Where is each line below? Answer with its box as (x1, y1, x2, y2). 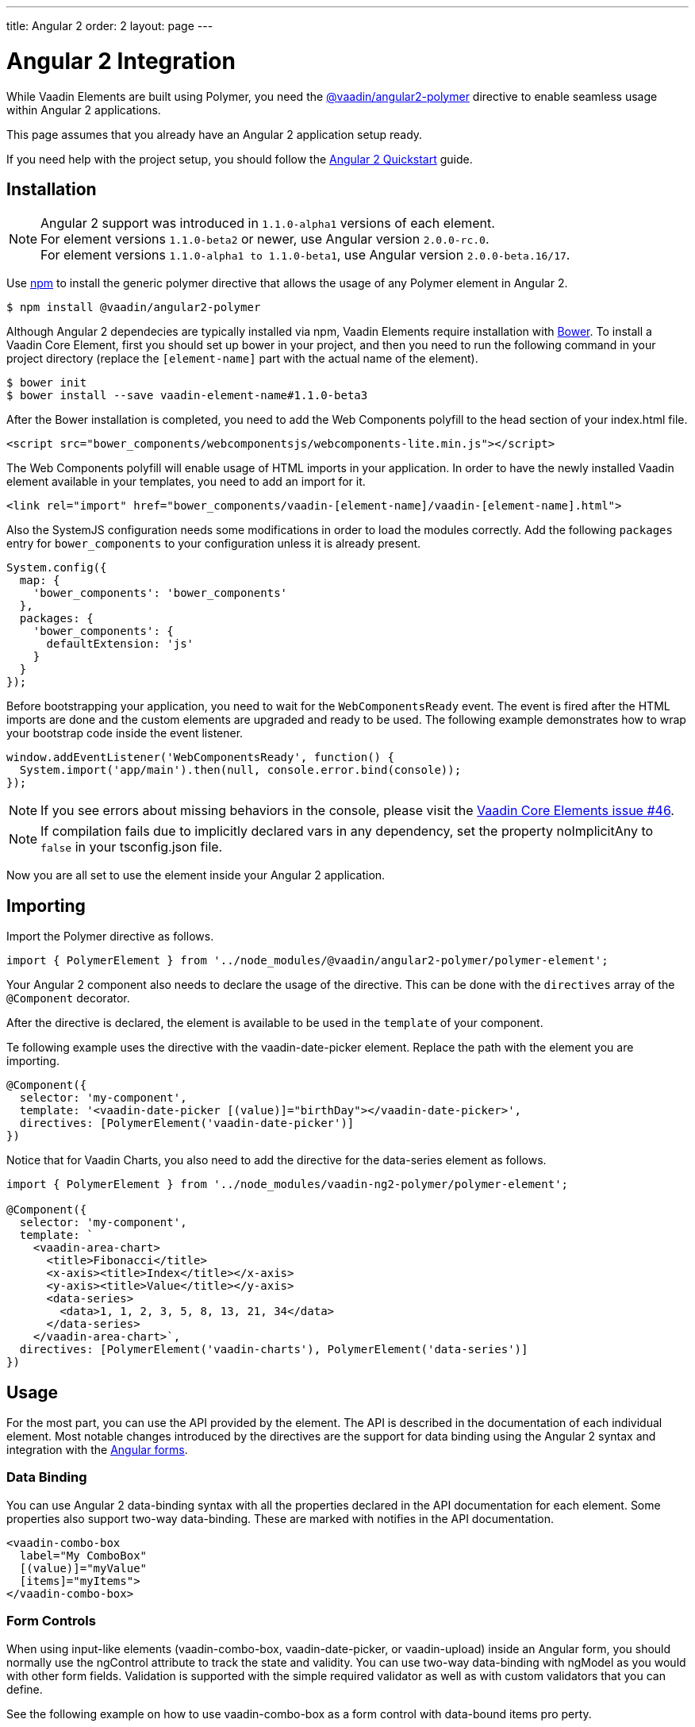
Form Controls (6, 1613, 96, 1629)
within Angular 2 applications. (6, 102, 161, 117)
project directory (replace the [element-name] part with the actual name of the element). (6, 352, 478, 366)
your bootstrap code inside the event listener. (6, 726, 244, 740)
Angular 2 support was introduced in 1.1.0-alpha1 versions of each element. (40, 215, 495, 232)
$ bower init (6, 376, 87, 390)
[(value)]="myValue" (19, 1561, 148, 1575)
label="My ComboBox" (19, 1548, 148, 1562)
